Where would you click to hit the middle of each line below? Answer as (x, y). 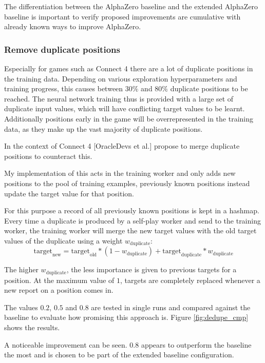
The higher (21, 269)
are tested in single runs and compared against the (171, 307)
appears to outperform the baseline (196, 344)
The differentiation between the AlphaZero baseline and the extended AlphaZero (131, 6)
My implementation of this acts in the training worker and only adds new (120, 173)
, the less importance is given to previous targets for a (152, 269)
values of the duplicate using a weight (63, 240)
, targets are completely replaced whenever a (190, 280)
